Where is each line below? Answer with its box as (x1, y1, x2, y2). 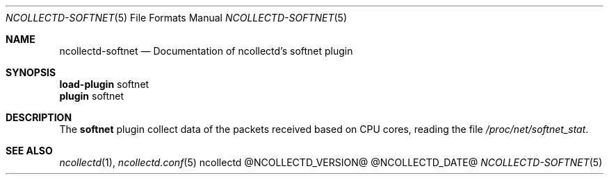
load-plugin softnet (59, 78, 149, 90)
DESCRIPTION (6, 111, 72, 123)
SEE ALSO (6, 145, 53, 156)
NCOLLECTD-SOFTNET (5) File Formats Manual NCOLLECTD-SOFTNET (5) (6, 12, 347, 24)
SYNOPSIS (6, 66, 56, 78)
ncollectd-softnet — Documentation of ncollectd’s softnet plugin (59, 45, 353, 57)
